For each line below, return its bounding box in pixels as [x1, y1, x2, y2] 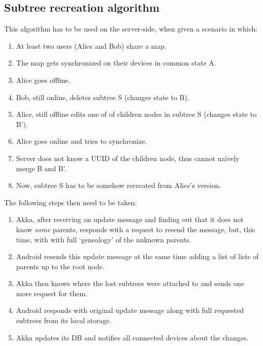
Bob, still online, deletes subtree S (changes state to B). [16, 91, 189, 102]
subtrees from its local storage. [16, 315, 112, 326]
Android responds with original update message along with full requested [16, 305, 244, 316]
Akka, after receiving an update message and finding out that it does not [16, 214, 244, 225]
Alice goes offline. [16, 74, 71, 85]
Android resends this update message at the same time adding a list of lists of [16, 251, 259, 262]
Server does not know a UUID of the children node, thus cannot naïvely [16, 152, 240, 163]
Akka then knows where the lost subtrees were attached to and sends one [16, 278, 244, 289]
